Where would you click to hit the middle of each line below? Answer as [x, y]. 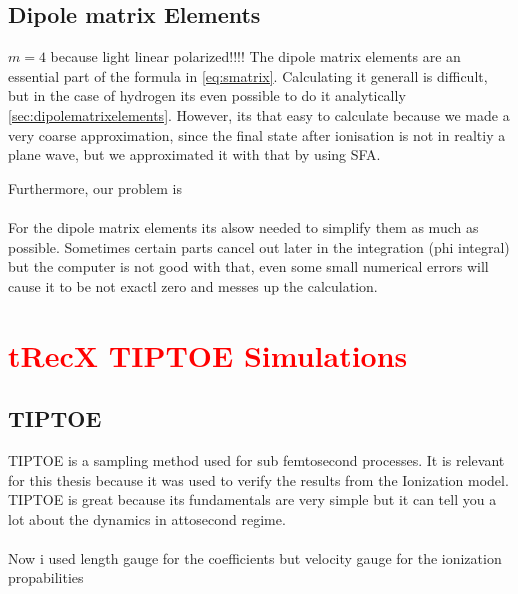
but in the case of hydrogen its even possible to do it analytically [207, 95]
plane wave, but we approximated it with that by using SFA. [194, 154]
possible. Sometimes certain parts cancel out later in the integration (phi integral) [259, 246]
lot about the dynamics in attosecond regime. [147, 518]
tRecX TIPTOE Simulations [208, 354]
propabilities [46, 577]
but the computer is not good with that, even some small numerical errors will [248, 266]
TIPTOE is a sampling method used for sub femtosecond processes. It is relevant [256, 459]
